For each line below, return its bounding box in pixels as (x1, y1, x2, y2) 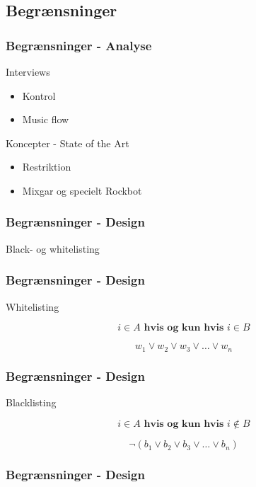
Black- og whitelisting (6, 241, 100, 256)
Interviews (6, 64, 50, 79)
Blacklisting (6, 394, 57, 409)
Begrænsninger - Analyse (6, 36, 152, 54)
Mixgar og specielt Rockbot (22, 183, 142, 197)
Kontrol (22, 88, 56, 103)
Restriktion (22, 159, 71, 174)
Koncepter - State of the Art (6, 135, 129, 150)
